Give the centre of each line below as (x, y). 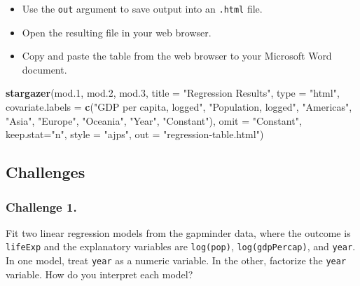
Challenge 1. (41, 206)
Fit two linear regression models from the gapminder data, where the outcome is (178, 232)
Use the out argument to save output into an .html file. (142, 8)
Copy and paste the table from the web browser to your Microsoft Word (177, 56)
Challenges (46, 172)
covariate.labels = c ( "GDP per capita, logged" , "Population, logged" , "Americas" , (179, 107)
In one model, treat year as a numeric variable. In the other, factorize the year (176, 260)
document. (44, 69)
